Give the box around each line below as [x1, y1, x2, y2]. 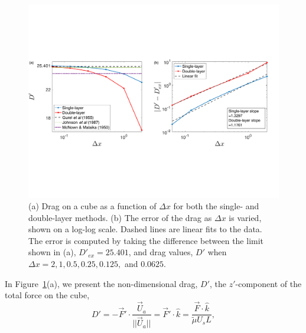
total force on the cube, [5, 289, 90, 301]
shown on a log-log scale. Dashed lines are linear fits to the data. [28, 223, 262, 235]
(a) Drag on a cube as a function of [28, 200, 157, 212]
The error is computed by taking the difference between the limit [28, 234, 264, 246]
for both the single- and [173, 200, 259, 212]
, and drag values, [128, 246, 193, 258]
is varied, [229, 211, 262, 223]
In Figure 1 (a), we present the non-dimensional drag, [5, 277, 198, 289]
